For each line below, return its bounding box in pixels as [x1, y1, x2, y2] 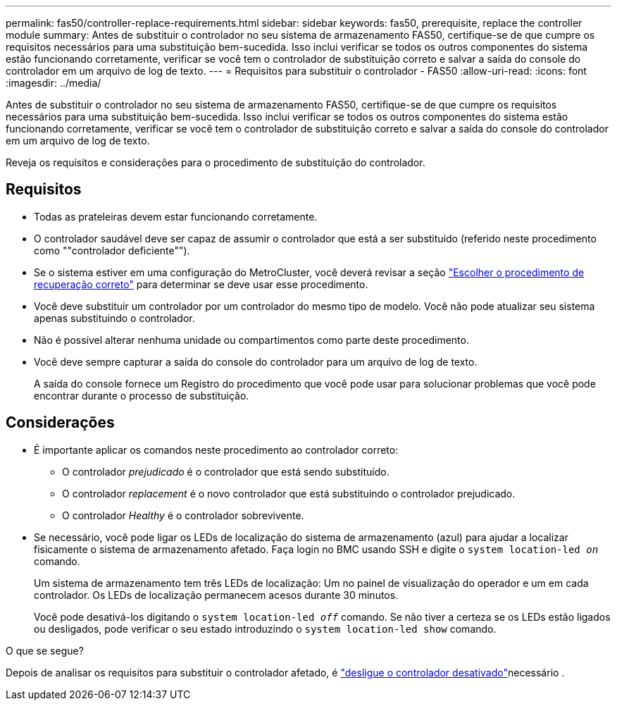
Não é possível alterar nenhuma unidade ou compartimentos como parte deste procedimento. [34, 333, 469, 346]
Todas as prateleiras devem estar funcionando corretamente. [34, 210, 318, 223]
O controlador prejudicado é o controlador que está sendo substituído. [62, 465, 389, 478]
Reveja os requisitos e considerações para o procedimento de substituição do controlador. [6, 156, 425, 168]
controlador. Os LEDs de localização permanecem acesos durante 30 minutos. [34, 588, 399, 601]
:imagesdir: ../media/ [6, 77, 101, 89]
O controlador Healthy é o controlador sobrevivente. [62, 509, 304, 521]
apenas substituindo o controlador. [34, 311, 195, 324]
